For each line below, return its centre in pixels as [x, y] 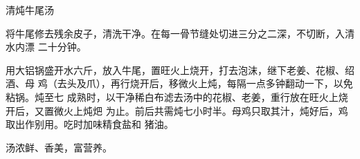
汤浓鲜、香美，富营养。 [59, 147]
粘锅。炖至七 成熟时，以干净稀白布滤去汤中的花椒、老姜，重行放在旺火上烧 [177, 96]
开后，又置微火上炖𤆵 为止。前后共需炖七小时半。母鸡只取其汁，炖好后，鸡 [177, 110]
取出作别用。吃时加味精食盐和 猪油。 [90, 124]
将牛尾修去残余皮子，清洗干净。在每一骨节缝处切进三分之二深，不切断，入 [175, 33]
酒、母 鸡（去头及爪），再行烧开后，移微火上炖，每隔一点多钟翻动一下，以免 [179, 83]
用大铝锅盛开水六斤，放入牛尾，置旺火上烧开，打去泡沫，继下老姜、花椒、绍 [180, 69]
